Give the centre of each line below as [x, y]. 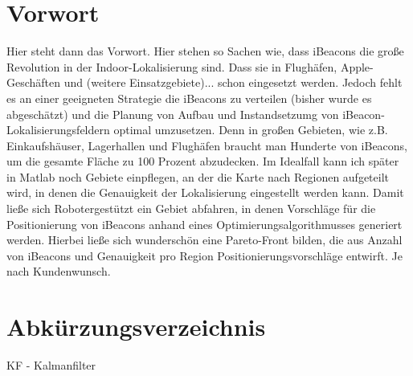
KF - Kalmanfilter [51, 365]
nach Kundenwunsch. [59, 271]
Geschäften [34, 82]
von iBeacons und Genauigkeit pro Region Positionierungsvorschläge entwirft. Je [204, 255]
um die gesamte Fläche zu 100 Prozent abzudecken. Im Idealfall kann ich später [203, 161]
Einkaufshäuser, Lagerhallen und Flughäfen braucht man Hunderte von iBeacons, [207, 145]
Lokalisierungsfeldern [58, 130]
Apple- [357, 66]
